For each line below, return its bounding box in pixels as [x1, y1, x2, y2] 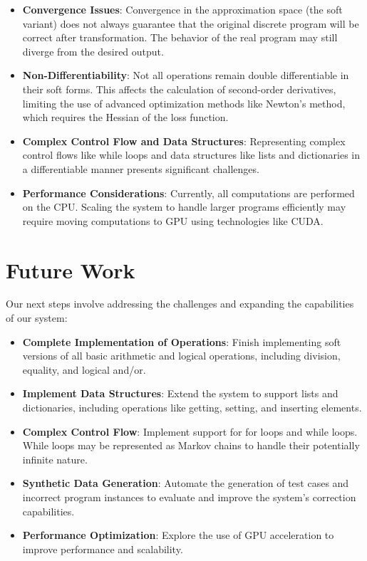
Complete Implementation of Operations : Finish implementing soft [22, 334, 341, 349]
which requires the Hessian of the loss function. [22, 110, 229, 125]
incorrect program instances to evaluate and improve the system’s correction [22, 489, 356, 504]
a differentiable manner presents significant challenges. [22, 161, 259, 176]
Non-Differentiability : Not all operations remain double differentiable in [22, 68, 349, 83]
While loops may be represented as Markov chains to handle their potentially [22, 438, 360, 453]
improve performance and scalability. [22, 541, 183, 556]
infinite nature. [22, 451, 88, 466]
